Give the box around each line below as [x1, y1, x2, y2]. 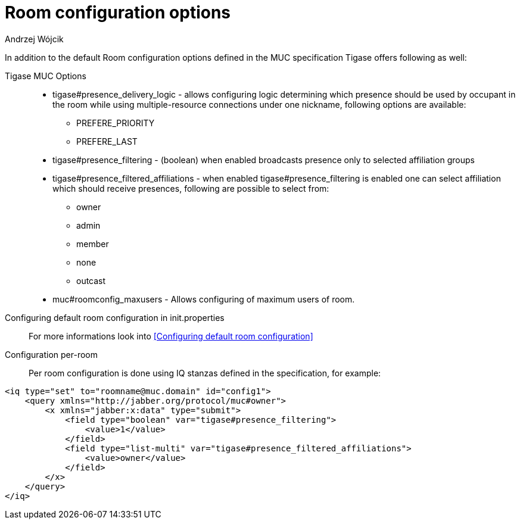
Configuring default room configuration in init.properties [5, 312, 225, 323]
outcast [76, 275, 106, 286]
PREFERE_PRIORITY [76, 117, 155, 128]
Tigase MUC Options [5, 70, 86, 81]
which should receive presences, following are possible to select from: [52, 183, 329, 194]
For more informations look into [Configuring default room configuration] [29, 330, 313, 341]
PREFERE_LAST [76, 136, 138, 146]
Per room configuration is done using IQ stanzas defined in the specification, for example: [29, 367, 381, 378]
